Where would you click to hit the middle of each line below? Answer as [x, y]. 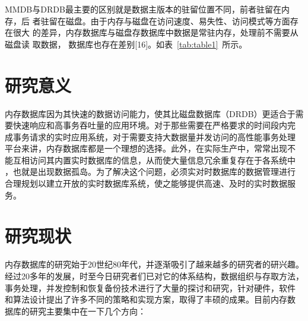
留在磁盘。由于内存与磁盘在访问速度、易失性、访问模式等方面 [169, 21]
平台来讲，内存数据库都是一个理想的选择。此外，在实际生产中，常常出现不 [150, 148]
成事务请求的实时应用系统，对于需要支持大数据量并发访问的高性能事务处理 [150, 136]
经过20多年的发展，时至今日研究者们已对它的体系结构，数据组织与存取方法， [154, 276]
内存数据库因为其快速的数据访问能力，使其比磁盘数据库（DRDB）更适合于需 [154, 113]
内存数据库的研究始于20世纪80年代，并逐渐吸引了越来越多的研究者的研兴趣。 [154, 264]
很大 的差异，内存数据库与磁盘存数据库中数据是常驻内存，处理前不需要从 [155, 32]
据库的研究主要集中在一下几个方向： [75, 311]
